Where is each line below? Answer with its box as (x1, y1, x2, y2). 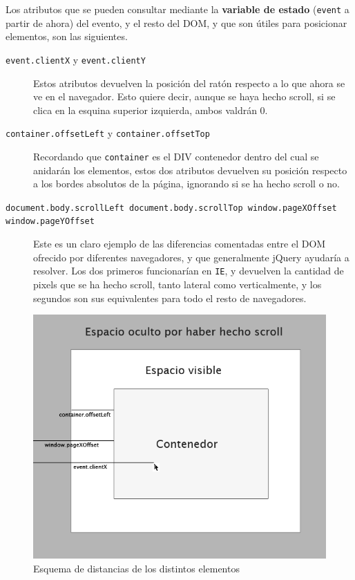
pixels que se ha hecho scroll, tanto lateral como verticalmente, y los (33, 277, 322, 291)
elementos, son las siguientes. (6, 29, 128, 44)
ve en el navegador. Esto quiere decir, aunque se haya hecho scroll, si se (33, 89, 336, 104)
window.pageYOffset (6, 216, 95, 227)
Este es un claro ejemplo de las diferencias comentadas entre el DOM (33, 236, 326, 251)
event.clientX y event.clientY (6, 52, 146, 66)
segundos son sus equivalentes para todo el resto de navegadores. (33, 290, 307, 305)
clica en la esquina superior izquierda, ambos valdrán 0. (33, 102, 268, 117)
